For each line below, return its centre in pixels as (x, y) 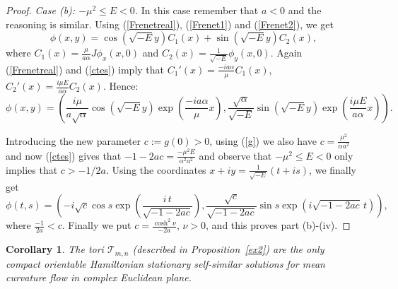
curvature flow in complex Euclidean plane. (99, 277)
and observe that (235, 155)
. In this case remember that (197, 10)
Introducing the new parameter (74, 140)
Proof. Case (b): (41, 10)
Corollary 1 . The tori (55, 249)
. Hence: (121, 86)
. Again (286, 53)
